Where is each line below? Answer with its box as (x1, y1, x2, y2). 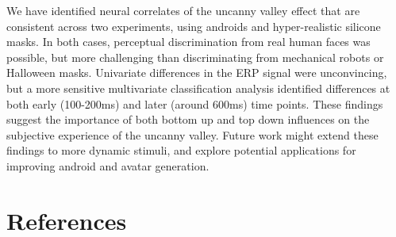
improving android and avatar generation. (6, 157, 210, 174)
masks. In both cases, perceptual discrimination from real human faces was (6, 33, 371, 50)
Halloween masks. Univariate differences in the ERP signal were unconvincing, (6, 64, 387, 81)
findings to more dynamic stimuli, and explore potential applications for (6, 142, 356, 159)
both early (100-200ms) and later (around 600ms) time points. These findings (6, 95, 383, 112)
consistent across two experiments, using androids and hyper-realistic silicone (6, 17, 381, 34)
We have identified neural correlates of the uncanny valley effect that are (6, 2, 360, 18)
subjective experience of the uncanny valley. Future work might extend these (6, 126, 379, 143)
